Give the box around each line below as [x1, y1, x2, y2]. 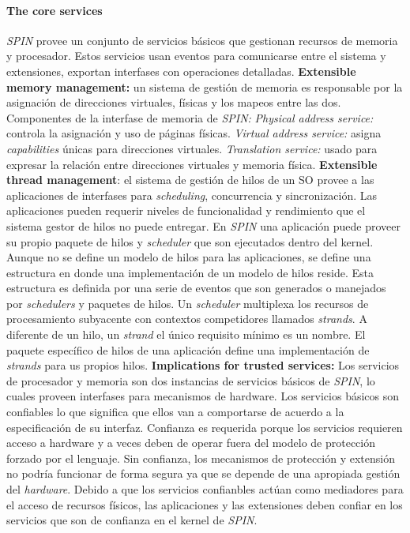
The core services [6, 2, 103, 18]
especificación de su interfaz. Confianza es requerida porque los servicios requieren [6, 419, 403, 435]
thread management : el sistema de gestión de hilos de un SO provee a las [6, 171, 374, 188]
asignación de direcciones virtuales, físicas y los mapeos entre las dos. [6, 94, 341, 111]
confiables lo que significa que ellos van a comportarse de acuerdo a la [6, 404, 344, 420]
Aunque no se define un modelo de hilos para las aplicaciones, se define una [6, 249, 371, 265]
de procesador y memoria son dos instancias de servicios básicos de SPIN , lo [6, 372, 375, 388]
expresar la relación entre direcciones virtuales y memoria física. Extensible [6, 156, 378, 172]
